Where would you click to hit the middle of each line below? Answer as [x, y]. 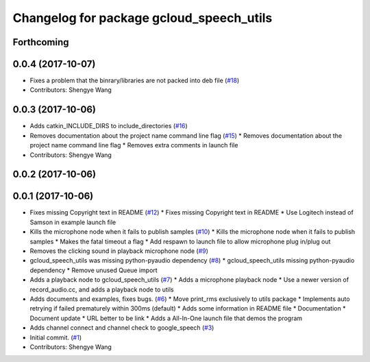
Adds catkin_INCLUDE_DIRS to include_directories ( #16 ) [109, 126]
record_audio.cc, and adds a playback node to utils [102, 289]
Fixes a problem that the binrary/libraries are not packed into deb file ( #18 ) [135, 81]
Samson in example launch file [73, 222]
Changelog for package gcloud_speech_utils [143, 18]
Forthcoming [41, 42]
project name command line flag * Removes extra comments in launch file [134, 145]
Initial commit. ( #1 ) [56, 337]
